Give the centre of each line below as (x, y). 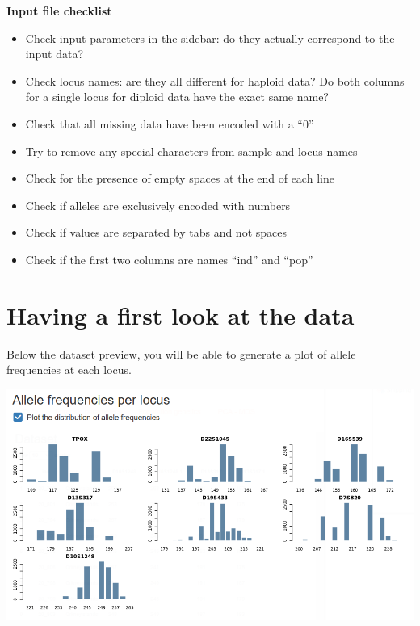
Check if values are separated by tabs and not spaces (156, 232)
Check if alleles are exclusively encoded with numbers (158, 205)
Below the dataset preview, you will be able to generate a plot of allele (181, 353)
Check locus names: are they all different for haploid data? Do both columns (215, 80)
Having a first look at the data (181, 315)
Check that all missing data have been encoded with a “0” (170, 123)
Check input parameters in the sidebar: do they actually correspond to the (210, 38)
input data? (54, 54)
